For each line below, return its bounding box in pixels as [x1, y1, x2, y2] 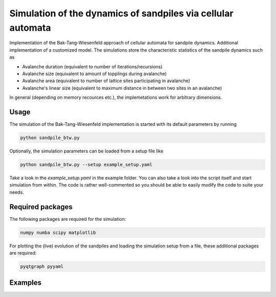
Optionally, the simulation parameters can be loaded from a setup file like [9, 148, 164, 154]
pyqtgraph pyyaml [20, 263, 64, 269]
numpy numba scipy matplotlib [20, 230, 96, 235]
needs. [9, 189, 24, 195]
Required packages [9, 202, 73, 211]
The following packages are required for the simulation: [9, 216, 126, 222]
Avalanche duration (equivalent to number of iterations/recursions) [22, 63, 163, 70]
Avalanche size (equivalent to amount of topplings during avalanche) [22, 71, 167, 77]
